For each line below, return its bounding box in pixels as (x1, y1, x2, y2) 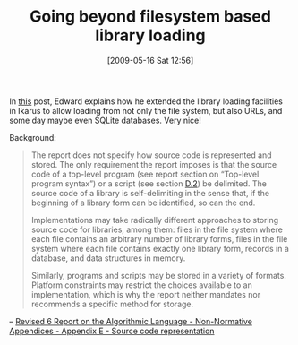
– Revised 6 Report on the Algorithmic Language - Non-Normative (9, 315, 253, 326)
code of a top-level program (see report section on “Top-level (30, 168, 260, 179)
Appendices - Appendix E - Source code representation (9, 325, 215, 336)
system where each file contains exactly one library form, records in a (30, 243, 289, 254)
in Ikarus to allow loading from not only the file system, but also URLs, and (9, 105, 283, 116)
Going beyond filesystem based (30, 6, 271, 27)
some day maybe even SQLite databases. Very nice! (9, 115, 201, 125)
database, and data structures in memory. (30, 253, 186, 263)
